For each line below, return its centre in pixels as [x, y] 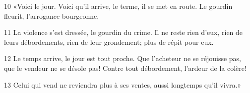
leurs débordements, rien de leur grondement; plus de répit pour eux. [109, 42]
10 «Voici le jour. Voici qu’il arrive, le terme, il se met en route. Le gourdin [118, 6]
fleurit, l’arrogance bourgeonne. [52, 15]
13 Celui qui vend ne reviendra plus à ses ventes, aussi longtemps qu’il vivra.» [123, 84]
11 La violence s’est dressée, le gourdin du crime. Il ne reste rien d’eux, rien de [124, 32]
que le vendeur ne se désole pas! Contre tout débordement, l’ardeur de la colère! [125, 68]
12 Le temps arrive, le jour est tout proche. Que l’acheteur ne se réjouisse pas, [123, 58]
